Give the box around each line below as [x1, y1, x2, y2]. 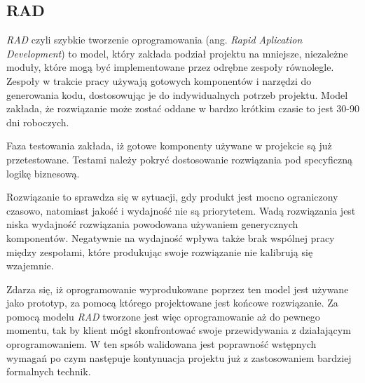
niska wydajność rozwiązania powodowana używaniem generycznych [6, 217, 298, 231]
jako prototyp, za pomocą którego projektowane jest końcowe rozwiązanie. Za [6, 295, 338, 310]
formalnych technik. [6, 364, 91, 379]
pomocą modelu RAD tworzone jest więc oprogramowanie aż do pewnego [6, 309, 320, 323]
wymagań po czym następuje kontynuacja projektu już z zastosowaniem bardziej [6, 350, 352, 365]
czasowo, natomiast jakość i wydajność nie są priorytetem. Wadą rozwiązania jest [6, 203, 356, 217]
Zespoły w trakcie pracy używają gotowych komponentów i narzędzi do [6, 73, 312, 88]
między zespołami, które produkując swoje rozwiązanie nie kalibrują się [6, 244, 313, 259]
